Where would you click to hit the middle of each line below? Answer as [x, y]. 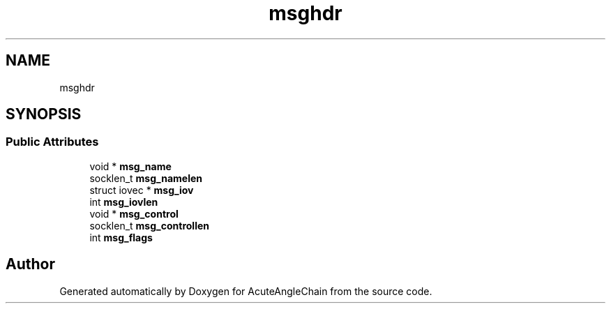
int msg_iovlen [124, 202]
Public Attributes [52, 142]
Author [30, 264]
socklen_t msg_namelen [146, 178]
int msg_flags [121, 237]
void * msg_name [130, 166]
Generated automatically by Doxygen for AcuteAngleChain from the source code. [246, 291]
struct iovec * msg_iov [142, 190]
